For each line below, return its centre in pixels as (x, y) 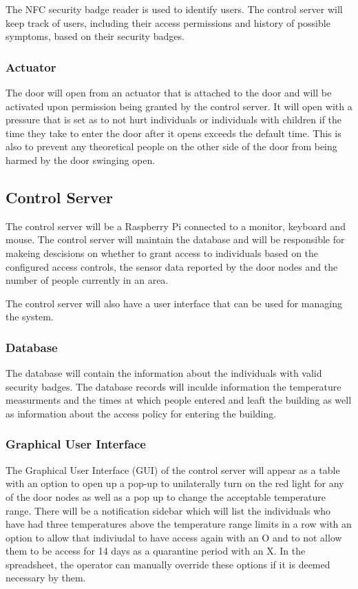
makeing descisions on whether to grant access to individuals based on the (162, 252)
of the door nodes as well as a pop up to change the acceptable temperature (166, 496)
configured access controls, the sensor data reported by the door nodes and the (172, 266)
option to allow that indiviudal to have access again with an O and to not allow (174, 537)
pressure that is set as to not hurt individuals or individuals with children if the (174, 120)
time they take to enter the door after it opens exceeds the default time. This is (173, 133)
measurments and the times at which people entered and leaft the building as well (179, 400)
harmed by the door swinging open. (81, 159)
